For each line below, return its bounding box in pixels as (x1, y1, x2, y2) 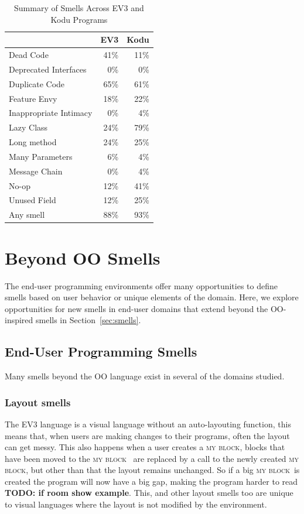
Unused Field (9, 194, 56, 206)
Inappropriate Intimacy (9, 107, 93, 119)
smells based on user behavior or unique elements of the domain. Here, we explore (5, 291, 299, 303)
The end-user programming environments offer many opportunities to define (5, 279, 278, 292)
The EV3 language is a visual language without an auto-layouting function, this (5, 417, 291, 430)
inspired (5, 314, 33, 326)
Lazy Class (9, 121, 48, 133)
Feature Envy (9, 92, 57, 104)
